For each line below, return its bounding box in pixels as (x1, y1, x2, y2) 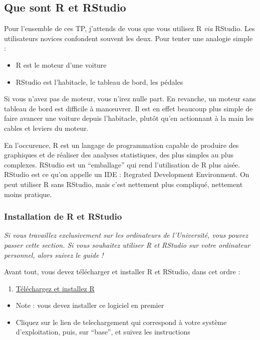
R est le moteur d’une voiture (16, 59, 107, 70)
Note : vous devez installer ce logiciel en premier (16, 300, 164, 310)
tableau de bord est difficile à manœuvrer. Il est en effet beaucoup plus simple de (4, 103, 253, 113)
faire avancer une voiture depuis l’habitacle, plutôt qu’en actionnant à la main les (4, 113, 254, 123)
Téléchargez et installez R (16, 283, 95, 293)
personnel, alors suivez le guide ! (4, 249, 104, 260)
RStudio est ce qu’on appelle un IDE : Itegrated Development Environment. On (4, 169, 249, 180)
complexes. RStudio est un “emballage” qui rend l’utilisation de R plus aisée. (4, 159, 240, 169)
